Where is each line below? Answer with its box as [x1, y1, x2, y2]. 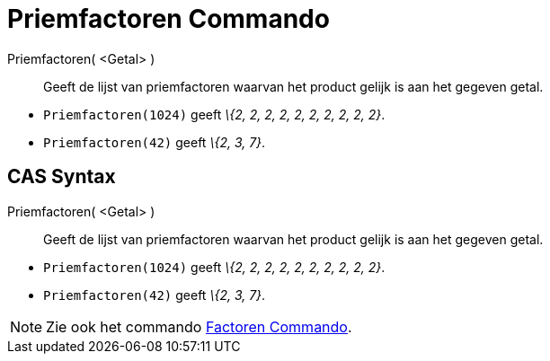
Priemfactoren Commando [7, 4, 330, 34]
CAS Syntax [7, 165, 116, 189]
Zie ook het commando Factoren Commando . [46, 317, 352, 336]
